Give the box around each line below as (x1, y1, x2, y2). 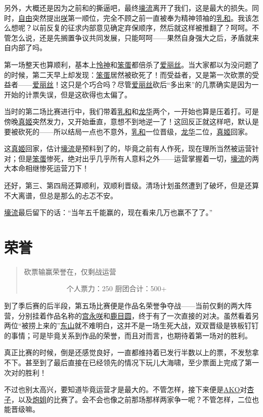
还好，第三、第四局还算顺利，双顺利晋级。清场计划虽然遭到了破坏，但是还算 (4, 180, 259, 190)
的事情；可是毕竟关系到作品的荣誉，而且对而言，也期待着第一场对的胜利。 (4, 330, 252, 340)
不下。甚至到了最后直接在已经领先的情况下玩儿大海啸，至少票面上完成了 (4, 357, 245, 367)
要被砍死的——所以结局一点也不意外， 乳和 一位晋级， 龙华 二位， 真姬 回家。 (4, 126, 252, 136)
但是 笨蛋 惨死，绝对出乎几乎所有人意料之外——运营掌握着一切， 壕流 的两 (18, 153, 259, 163)
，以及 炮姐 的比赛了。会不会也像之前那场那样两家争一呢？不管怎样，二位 (11, 394, 252, 404)
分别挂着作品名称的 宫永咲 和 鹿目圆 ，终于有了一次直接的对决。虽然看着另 (18, 310, 259, 321)
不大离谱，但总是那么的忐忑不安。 (4, 190, 117, 200)
